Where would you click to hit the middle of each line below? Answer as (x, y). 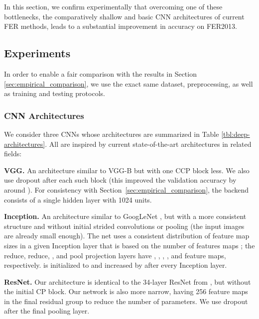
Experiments (37, 53)
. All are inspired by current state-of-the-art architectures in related (148, 144)
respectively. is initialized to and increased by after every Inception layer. (116, 265)
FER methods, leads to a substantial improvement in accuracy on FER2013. (121, 26)
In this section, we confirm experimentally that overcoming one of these (113, 6)
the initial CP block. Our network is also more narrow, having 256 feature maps (126, 291)
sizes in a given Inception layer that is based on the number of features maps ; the (129, 245)
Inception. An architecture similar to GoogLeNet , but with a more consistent (125, 216)
